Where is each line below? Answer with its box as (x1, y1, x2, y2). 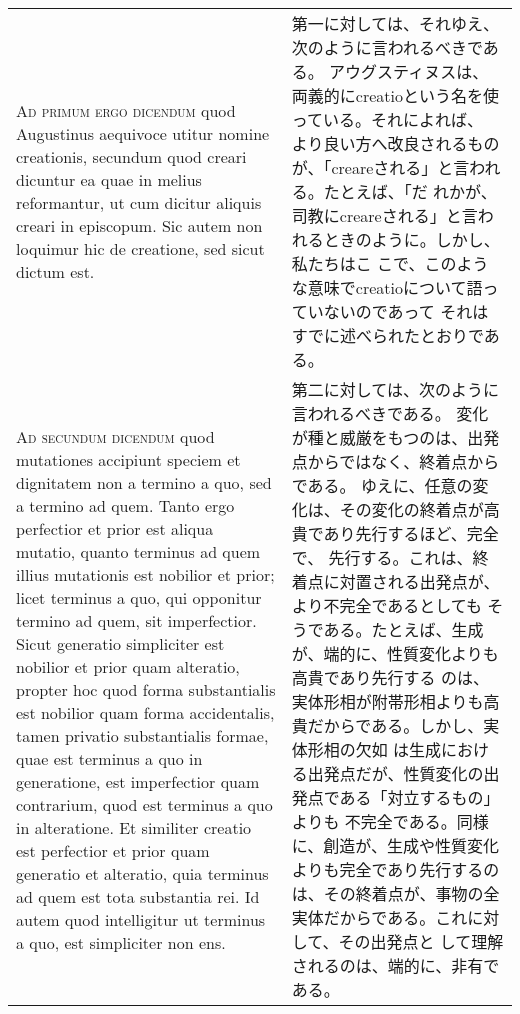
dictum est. (16, 260, 95, 283)
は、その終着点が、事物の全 (291, 882, 500, 905)
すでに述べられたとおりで (291, 324, 484, 347)
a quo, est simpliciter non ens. (16, 930, 226, 954)
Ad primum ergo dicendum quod (16, 99, 236, 122)
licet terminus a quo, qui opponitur (16, 585, 262, 609)
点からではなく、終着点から (291, 450, 500, 473)
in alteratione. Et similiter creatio (16, 815, 252, 839)
